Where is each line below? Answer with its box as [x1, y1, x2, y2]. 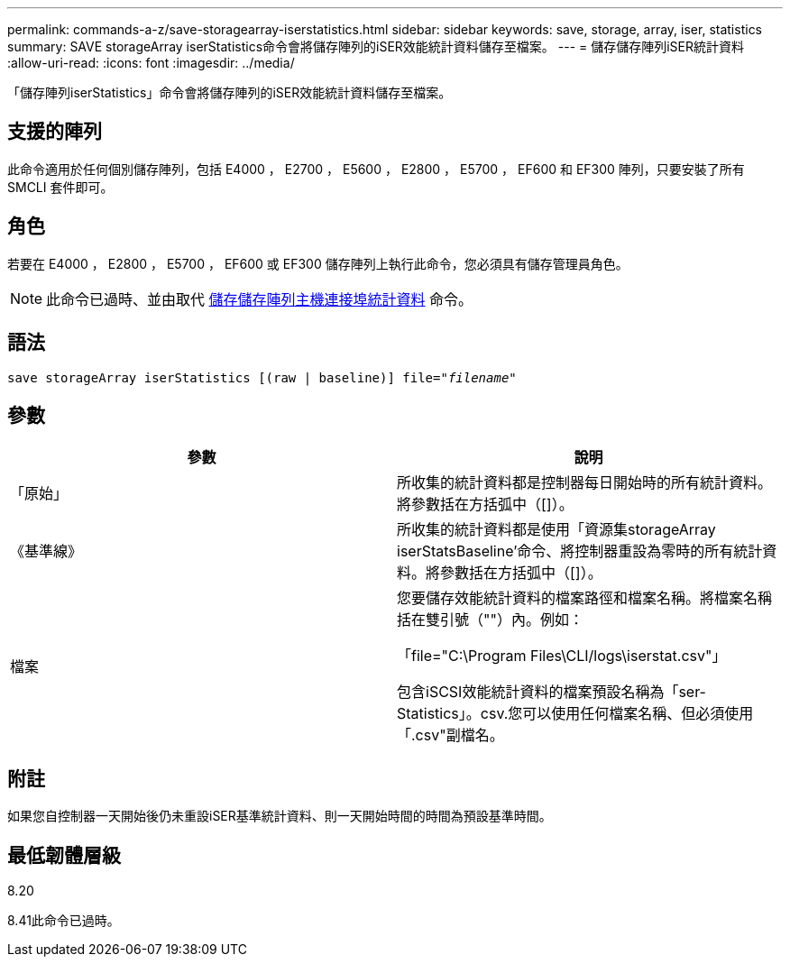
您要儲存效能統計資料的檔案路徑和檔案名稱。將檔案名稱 [397, 589, 773, 608]
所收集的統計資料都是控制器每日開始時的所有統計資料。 [397, 473, 773, 492]
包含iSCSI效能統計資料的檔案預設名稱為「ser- [397, 683, 706, 702]
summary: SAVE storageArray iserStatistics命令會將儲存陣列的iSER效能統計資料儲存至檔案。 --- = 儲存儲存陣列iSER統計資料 [7, 39, 745, 54]
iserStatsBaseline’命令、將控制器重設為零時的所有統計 [397, 542, 763, 561]
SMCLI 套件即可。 [7, 179, 114, 195]
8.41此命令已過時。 [7, 913, 120, 929]
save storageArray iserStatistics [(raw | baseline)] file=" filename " [7, 370, 517, 385]
